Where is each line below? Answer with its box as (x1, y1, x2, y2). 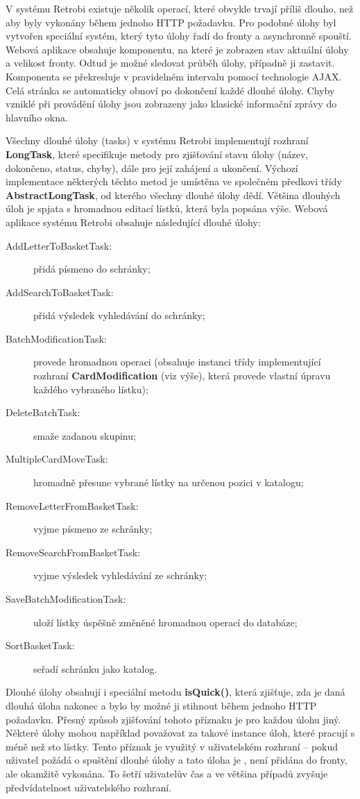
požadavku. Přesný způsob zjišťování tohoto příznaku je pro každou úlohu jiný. (6, 712, 341, 726)
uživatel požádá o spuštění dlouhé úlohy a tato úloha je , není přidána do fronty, (6, 753, 348, 767)
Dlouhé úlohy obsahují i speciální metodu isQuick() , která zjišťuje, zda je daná (6, 685, 345, 699)
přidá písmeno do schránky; (33, 261, 151, 276)
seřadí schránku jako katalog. (33, 661, 157, 676)
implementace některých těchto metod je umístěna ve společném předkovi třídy (6, 174, 342, 189)
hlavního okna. (6, 110, 68, 124)
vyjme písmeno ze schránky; (33, 522, 153, 536)
